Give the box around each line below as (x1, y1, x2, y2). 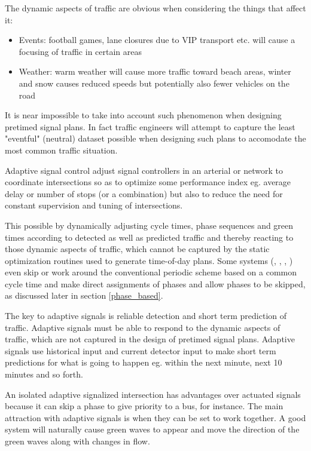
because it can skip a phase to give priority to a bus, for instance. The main (5, 400, 283, 412)
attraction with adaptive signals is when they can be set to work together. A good (5, 411, 306, 424)
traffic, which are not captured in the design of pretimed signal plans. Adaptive (5, 333, 295, 345)
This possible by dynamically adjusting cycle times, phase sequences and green (5, 219, 294, 231)
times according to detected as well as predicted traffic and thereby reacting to (5, 231, 294, 243)
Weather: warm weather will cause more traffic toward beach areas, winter (19, 65, 291, 78)
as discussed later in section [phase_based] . (5, 289, 163, 302)
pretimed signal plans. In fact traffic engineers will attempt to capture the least (5, 120, 295, 133)
